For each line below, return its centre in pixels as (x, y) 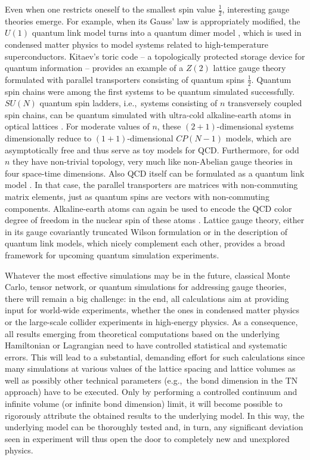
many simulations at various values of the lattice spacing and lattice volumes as (150, 368)
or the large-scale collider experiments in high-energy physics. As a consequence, (151, 321)
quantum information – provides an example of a (94, 68)
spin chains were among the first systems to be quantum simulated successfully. (150, 91)
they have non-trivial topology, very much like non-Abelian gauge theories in (153, 161)
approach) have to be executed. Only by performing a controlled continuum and (151, 392)
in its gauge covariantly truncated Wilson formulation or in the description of (146, 231)
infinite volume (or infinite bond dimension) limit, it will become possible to (144, 404)
